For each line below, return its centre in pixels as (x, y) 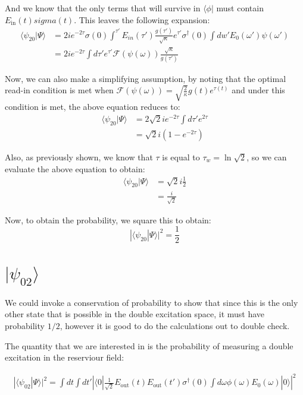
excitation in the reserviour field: (65, 357)
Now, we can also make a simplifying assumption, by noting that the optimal (146, 78)
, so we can (267, 157)
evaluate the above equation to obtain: (75, 168)
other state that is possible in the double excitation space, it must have (135, 314)
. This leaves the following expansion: (142, 19)
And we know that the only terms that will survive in (103, 8)
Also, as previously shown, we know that (79, 157)
